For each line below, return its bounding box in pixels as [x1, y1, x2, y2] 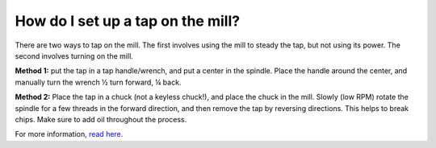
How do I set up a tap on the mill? [15, 12, 241, 30]
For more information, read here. [15, 129, 124, 139]
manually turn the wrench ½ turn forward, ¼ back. [15, 77, 182, 87]
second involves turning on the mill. [15, 51, 133, 60]
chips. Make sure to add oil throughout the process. [15, 114, 187, 124]
